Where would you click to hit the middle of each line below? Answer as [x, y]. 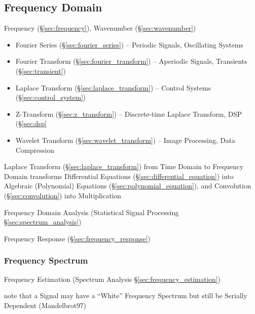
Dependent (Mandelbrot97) [45, 305]
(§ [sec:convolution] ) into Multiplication [63, 195]
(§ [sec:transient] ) [41, 70]
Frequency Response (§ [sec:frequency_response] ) [77, 238]
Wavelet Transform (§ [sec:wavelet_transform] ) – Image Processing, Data [125, 140]
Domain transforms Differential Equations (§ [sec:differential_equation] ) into [119, 176]
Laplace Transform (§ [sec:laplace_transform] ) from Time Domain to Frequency [124, 166]
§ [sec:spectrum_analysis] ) [43, 222]
